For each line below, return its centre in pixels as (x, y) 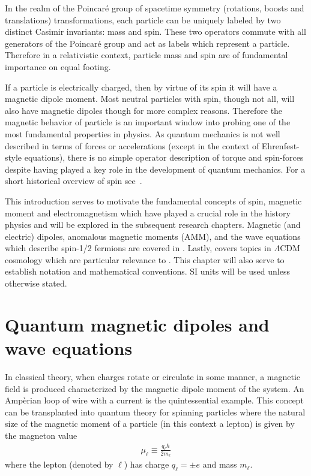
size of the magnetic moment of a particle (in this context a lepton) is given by (150, 424)
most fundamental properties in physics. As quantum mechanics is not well (143, 133)
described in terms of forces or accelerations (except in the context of (132, 145)
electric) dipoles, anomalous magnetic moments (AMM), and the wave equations (153, 236)
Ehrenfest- (280, 145)
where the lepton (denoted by (59, 464)
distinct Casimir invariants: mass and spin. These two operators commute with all (156, 31)
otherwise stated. (36, 283)
